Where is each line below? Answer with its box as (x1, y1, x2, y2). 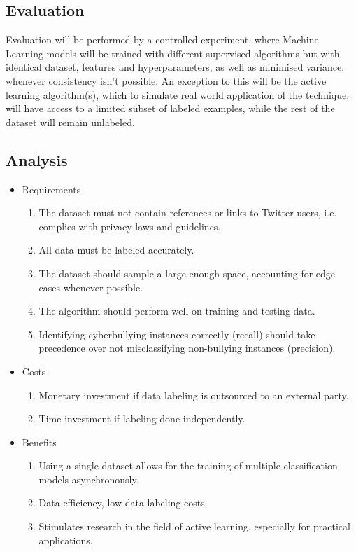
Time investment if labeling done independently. (38, 411, 245, 426)
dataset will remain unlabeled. (6, 114, 135, 129)
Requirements (22, 181, 81, 196)
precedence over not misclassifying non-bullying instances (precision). (38, 340, 336, 355)
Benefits (22, 434, 57, 449)
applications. (38, 532, 93, 547)
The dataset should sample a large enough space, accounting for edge (38, 265, 336, 280)
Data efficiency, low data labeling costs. (38, 495, 208, 510)
